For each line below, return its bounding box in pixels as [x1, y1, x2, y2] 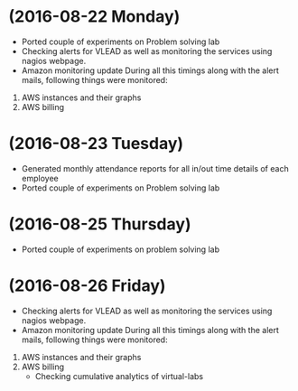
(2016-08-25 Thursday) [8, 214, 191, 235]
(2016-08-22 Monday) [8, 6, 181, 27]
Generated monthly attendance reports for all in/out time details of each [21, 163, 290, 173]
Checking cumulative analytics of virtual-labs [34, 370, 204, 381]
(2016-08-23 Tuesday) [8, 134, 184, 154]
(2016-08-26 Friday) [8, 275, 166, 295]
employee [21, 172, 60, 183]
